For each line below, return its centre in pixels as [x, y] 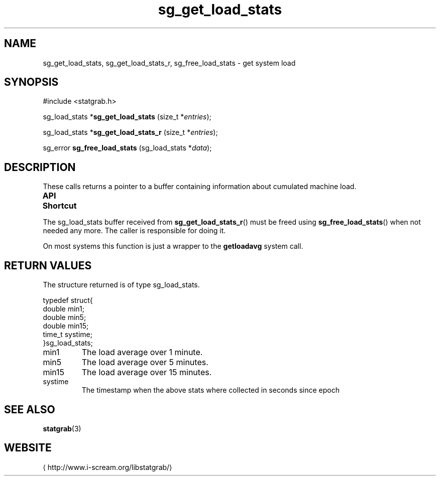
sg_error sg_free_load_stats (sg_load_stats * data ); [127, 148]
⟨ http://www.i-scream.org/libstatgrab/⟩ [107, 467]
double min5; [65, 317]
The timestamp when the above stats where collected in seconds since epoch [211, 390]
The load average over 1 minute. [142, 352]
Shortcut [60, 206]
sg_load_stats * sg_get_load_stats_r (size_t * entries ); [130, 132]
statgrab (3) [62, 428]
